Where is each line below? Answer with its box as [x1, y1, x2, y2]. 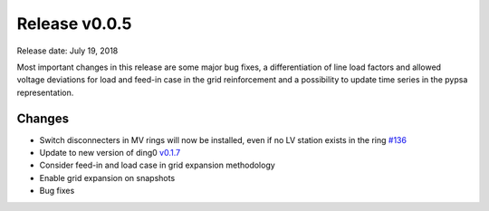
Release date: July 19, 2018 [16, 45, 119, 56]
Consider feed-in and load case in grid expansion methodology [39, 159, 275, 171]
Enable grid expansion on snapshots [39, 172, 176, 183]
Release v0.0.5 [16, 14, 132, 34]
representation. [16, 87, 74, 98]
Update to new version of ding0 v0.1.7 [39, 148, 181, 158]
